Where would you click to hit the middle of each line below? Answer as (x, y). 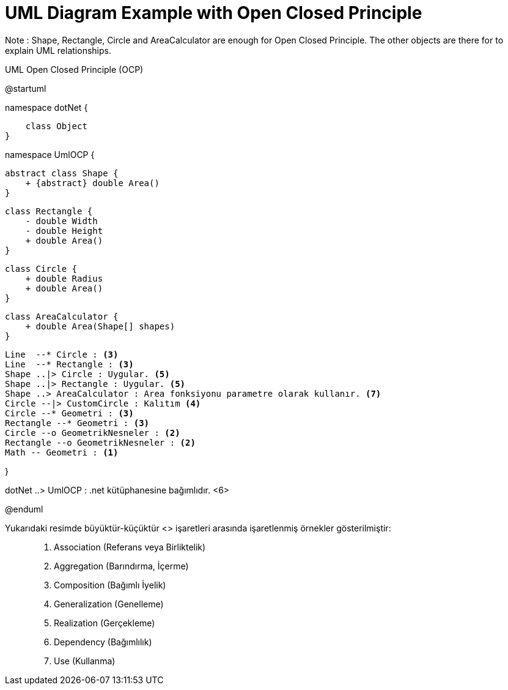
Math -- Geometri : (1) (62, 452)
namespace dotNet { (46, 107)
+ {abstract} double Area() (92, 183)
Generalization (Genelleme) (109, 604)
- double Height (64, 231)
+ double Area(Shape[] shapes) (100, 326)
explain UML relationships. (58, 50)
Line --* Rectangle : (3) (69, 364)
